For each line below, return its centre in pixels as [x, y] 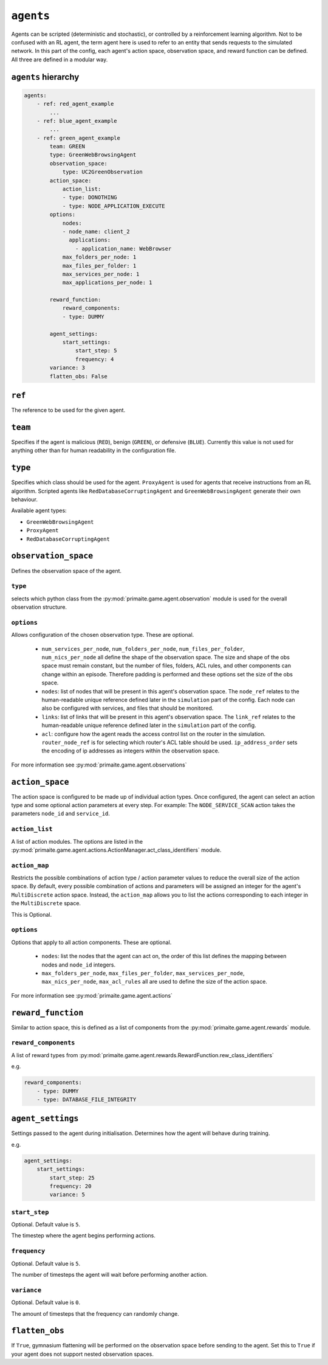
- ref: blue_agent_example [77, 121]
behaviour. [25, 499]
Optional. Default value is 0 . [46, 1302]
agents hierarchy [45, 77]
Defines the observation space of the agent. [66, 571]
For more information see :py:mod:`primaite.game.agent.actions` [92, 995]
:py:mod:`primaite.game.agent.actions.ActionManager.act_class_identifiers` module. [116, 850]
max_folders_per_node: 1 [99, 257]
